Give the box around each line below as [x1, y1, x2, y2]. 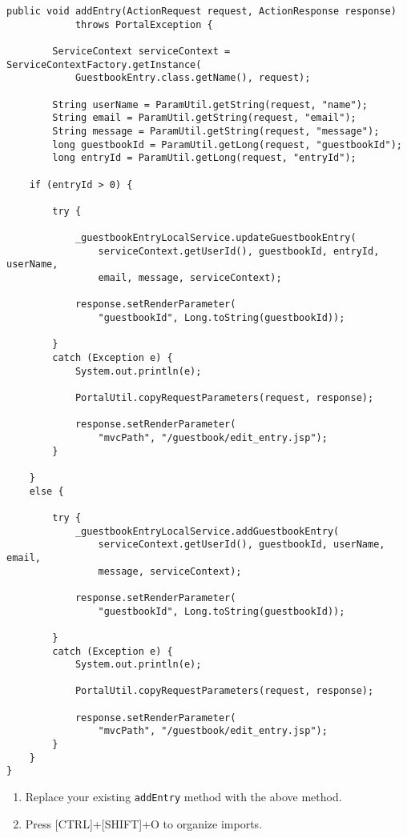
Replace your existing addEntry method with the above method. [25, 788, 342, 805]
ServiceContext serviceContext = [52, 45, 231, 57]
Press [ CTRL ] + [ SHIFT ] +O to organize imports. [25, 815, 263, 832]
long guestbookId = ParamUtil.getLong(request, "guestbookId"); [52, 138, 402, 150]
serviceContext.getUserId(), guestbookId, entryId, [98, 245, 380, 257]
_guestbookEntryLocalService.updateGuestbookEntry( [75, 232, 357, 244]
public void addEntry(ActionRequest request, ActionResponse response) [6, 6, 397, 17]
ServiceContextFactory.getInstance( [6, 58, 202, 70]
